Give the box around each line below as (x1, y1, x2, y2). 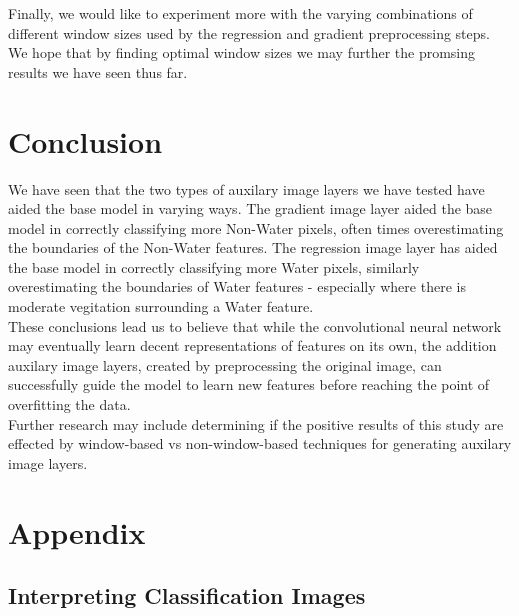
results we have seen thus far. (8, 61, 188, 82)
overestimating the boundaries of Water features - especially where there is (8, 276, 466, 297)
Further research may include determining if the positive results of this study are (8, 413, 504, 434)
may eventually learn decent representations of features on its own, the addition (8, 335, 497, 356)
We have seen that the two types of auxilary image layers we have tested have (8, 178, 485, 199)
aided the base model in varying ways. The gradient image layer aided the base (8, 198, 493, 219)
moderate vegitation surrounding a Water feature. (8, 296, 314, 317)
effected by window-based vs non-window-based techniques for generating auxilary (8, 433, 512, 454)
